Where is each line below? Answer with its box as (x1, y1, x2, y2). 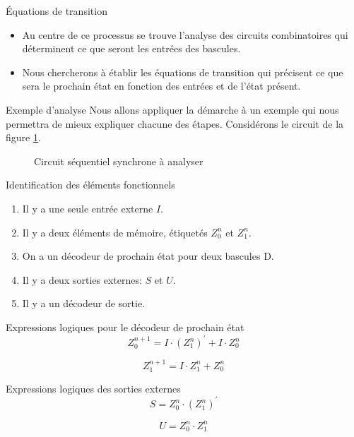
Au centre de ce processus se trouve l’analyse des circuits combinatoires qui (22, 27, 348, 42)
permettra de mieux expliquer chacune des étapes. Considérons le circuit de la (6, 116, 344, 131)
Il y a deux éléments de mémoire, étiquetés (22, 225, 208, 239)
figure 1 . (6, 130, 41, 145)
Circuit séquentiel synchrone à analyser (34, 153, 203, 168)
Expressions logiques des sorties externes (6, 381, 181, 396)
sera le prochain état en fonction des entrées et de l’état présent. (22, 78, 301, 93)
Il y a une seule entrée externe (22, 200, 153, 215)
